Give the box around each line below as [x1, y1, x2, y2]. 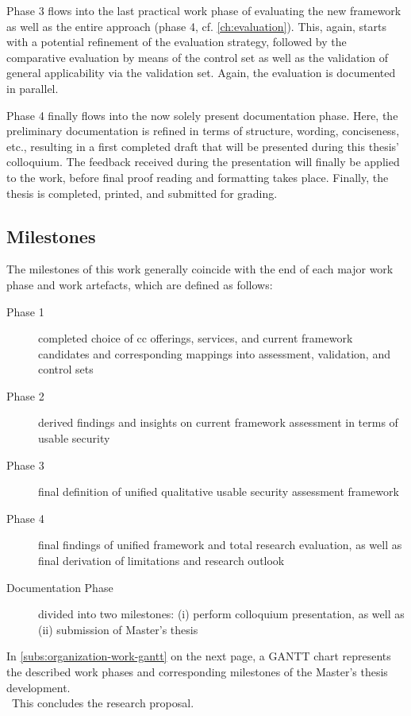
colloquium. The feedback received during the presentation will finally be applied [6, 153, 400, 170]
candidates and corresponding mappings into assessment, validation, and [38, 345, 390, 362]
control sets [38, 361, 94, 377]
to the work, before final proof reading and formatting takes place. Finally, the [6, 168, 389, 185]
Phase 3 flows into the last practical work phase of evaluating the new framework [6, 2, 401, 18]
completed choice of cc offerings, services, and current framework [38, 330, 353, 346]
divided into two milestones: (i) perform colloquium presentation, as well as [38, 606, 405, 622]
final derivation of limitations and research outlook [38, 552, 285, 569]
